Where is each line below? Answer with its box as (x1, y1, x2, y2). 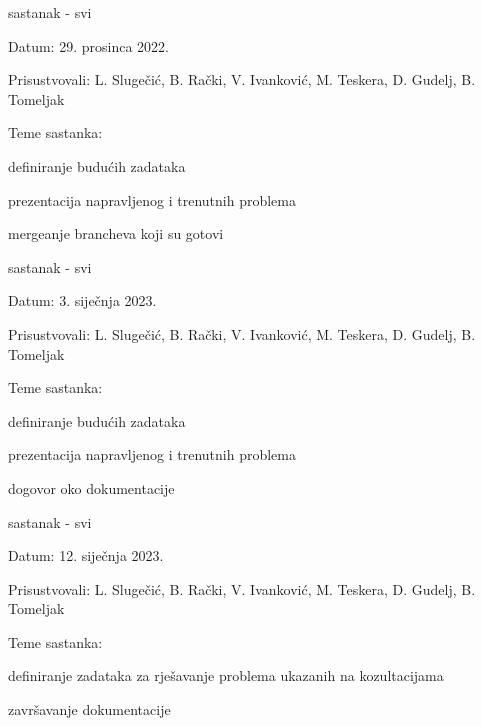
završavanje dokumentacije (8, 699, 171, 720)
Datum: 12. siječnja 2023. (8, 545, 164, 566)
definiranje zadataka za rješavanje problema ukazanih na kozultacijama (8, 665, 444, 686)
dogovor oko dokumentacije (8, 477, 175, 498)
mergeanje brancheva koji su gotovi (8, 223, 224, 244)
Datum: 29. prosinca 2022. (8, 35, 169, 56)
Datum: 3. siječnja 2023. (8, 290, 157, 311)
